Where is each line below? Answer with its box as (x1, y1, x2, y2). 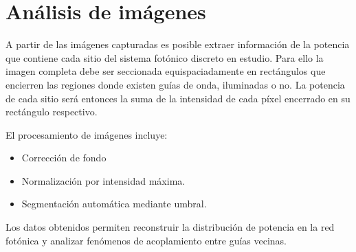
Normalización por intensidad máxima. (21, 173, 186, 187)
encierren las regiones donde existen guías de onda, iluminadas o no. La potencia (5, 77, 345, 91)
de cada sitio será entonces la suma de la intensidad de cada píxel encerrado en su (5, 91, 351, 105)
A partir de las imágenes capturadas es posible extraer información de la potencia (5, 37, 350, 51)
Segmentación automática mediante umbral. (21, 196, 207, 211)
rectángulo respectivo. (5, 104, 98, 119)
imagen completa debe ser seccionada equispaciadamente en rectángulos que (5, 64, 326, 78)
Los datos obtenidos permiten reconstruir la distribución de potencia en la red (5, 220, 335, 234)
